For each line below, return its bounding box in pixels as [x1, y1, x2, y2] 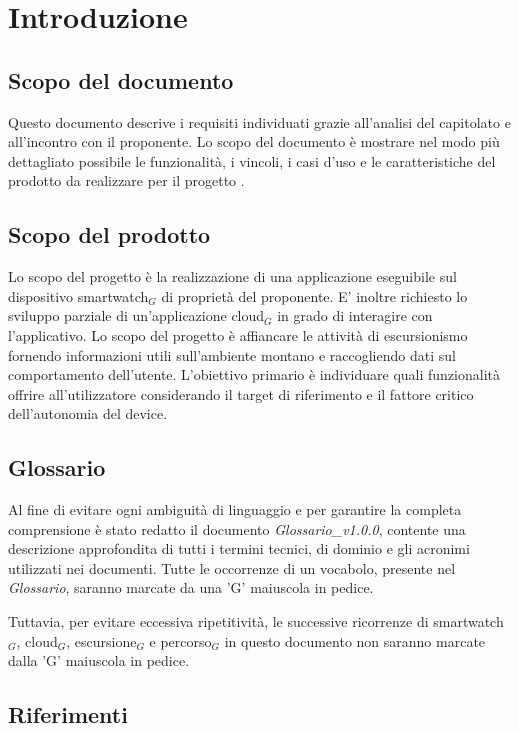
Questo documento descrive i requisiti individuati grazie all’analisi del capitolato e [8, 111, 511, 132]
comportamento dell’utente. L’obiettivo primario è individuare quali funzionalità [8, 364, 500, 385]
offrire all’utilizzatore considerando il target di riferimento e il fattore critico [8, 383, 474, 404]
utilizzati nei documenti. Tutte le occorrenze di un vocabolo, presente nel [8, 557, 456, 578]
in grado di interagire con [277, 305, 433, 326]
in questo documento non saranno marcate [224, 630, 486, 651]
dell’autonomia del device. [8, 403, 168, 424]
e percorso [149, 630, 212, 651]
